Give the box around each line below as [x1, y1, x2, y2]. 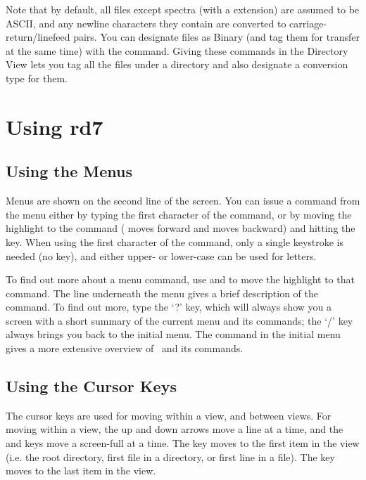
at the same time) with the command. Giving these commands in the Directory [6, 43, 348, 58]
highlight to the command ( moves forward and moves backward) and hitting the [6, 221, 355, 235]
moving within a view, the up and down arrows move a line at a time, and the [6, 422, 343, 436]
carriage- [289, 15, 327, 30]
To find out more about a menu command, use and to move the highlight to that [6, 272, 355, 287]
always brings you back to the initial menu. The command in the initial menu [6, 327, 341, 342]
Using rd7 [6, 112, 103, 141]
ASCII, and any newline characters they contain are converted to [6, 15, 286, 30]
